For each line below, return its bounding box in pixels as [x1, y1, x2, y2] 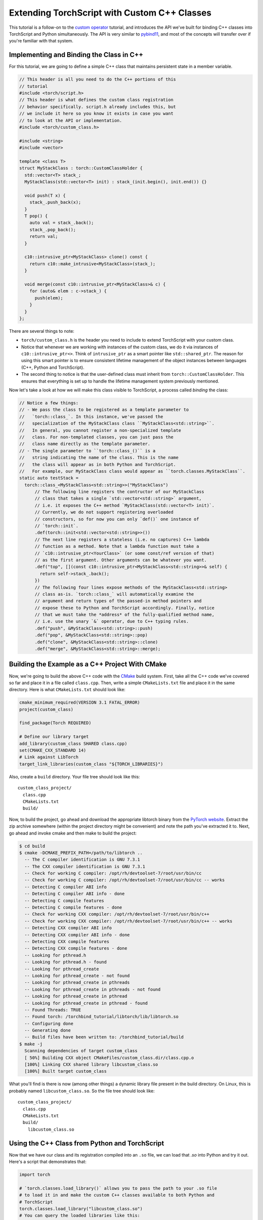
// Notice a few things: [19, 400, 79, 406]
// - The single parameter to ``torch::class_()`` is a [19, 448, 156, 453]
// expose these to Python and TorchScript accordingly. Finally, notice [35, 605, 215, 610]
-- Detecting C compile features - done [24, 905, 122, 910]
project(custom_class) [19, 707, 74, 712]
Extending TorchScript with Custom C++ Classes [9, 7, 212, 18]
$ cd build [19, 843, 45, 849]
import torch [19, 1172, 51, 1178]
